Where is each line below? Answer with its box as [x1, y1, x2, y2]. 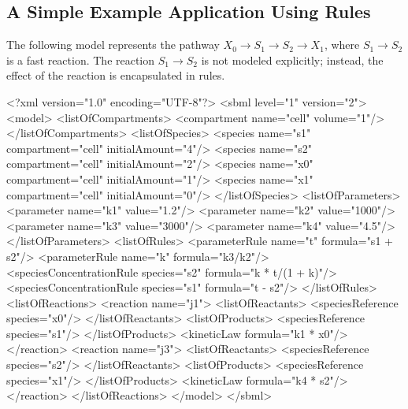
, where [324, 36, 360, 53]
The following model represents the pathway [6, 36, 220, 53]
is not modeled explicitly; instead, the [201, 51, 384, 68]
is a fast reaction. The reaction [6, 51, 155, 68]
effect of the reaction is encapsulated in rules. [6, 67, 225, 84]
